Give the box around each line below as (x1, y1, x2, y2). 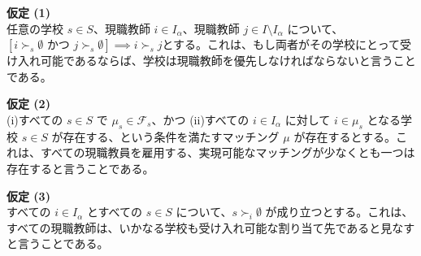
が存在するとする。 (293, 128, 396, 145)
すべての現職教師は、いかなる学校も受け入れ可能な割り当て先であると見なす (7, 219, 415, 236)
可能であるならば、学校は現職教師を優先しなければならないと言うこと (40, 52, 416, 69)
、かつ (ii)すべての (151, 111, 250, 128)
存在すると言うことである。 (7, 159, 154, 176)
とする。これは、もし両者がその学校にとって (162, 36, 400, 53)
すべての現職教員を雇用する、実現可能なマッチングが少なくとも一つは (40, 144, 415, 161)
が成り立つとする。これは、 (265, 203, 414, 220)
